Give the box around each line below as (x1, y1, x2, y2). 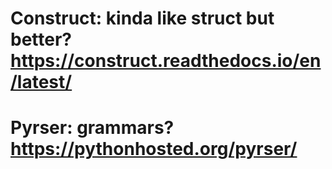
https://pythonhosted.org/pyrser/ (10, 138, 298, 161)
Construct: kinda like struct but (10, 7, 275, 30)
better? (10, 28, 73, 51)
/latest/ (10, 71, 73, 94)
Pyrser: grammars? (10, 117, 175, 139)
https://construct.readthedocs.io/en (10, 50, 322, 72)
